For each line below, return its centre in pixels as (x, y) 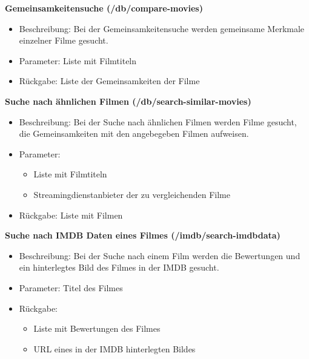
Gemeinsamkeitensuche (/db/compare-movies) (104, 8)
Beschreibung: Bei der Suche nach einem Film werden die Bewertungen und (160, 255)
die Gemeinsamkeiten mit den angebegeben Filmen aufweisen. (134, 133)
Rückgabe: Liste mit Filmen (71, 215)
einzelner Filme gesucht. (64, 40)
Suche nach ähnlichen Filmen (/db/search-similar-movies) (128, 101)
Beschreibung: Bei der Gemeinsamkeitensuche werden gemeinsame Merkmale (162, 28)
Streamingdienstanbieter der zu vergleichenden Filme (132, 194)
